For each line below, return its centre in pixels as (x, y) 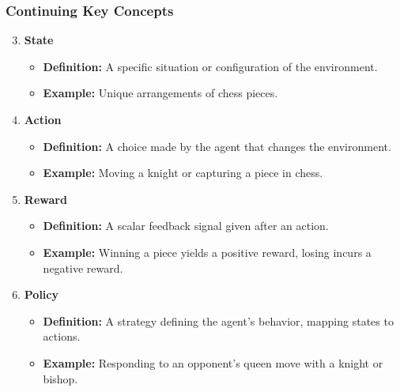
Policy (41, 294)
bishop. (60, 378)
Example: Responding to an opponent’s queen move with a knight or (213, 362)
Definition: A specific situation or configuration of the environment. (210, 66)
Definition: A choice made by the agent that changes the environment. (217, 146)
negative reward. (83, 268)
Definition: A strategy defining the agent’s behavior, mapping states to (218, 320)
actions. (62, 336)
